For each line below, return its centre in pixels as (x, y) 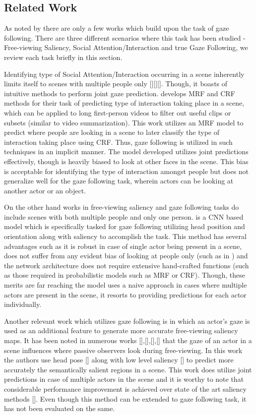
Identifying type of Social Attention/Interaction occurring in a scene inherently (124, 74)
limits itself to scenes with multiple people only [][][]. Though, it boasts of (116, 84)
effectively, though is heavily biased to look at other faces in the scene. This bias (126, 161)
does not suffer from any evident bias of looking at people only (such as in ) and (126, 256)
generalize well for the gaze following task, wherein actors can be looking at (119, 181)
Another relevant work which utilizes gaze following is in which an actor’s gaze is (127, 321)
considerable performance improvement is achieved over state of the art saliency (125, 388)
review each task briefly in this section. (63, 57)
